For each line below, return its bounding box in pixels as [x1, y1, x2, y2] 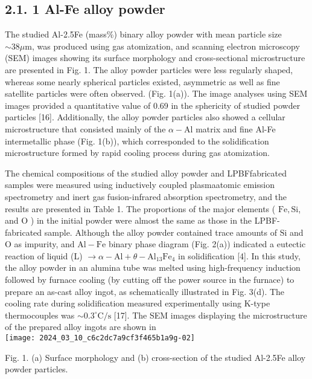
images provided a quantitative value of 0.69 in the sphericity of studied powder [5, 99, 301, 111]
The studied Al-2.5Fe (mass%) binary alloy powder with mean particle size [5, 28, 282, 40]
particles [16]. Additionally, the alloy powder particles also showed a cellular [5, 111, 285, 123]
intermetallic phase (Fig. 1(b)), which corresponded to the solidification [5, 134, 269, 147]
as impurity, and [14, 238, 75, 250]
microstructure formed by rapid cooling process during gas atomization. [5, 146, 270, 159]
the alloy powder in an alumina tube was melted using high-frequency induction [5, 261, 301, 274]
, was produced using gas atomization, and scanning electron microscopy [31, 39, 300, 52]
